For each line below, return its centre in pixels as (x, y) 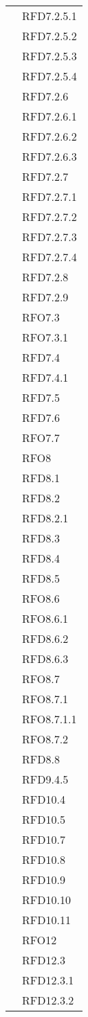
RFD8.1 (41, 478)
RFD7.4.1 (45, 377)
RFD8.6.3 (45, 658)
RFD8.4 (41, 558)
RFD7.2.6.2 (49, 136)
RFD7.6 (41, 417)
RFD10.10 (46, 900)
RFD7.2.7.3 (49, 237)
